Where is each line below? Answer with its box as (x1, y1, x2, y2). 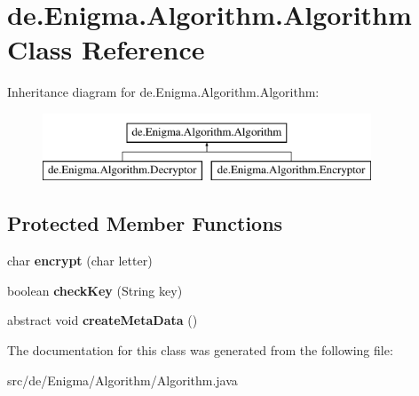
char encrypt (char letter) (7, 251, 153, 270)
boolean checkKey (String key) (7, 281, 183, 299)
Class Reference (7, 31, 205, 67)
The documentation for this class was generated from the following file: (7, 341, 393, 360)
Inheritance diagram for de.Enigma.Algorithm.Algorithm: (7, 83, 320, 101)
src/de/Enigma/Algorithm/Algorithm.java (7, 370, 238, 389)
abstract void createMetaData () (7, 311, 198, 329)
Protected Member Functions (7, 210, 283, 237)
